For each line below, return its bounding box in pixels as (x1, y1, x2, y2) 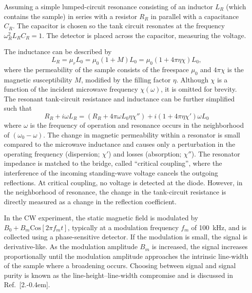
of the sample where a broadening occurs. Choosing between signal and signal (4, 260, 236, 271)
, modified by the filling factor (81, 74, 171, 84)
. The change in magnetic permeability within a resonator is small (43, 129, 240, 139)
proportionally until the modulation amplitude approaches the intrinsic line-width (4, 251, 249, 261)
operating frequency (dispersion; (4, 148, 100, 158)
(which (226, 1, 246, 11)
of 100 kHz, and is (191, 222, 247, 232)
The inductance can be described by (4, 46, 112, 57)
